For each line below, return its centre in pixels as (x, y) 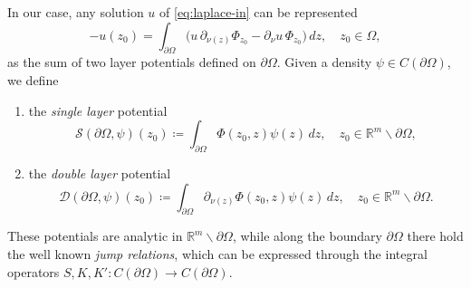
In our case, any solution (76, 12)
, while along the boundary (307, 236)
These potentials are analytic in (95, 236)
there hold (435, 236)
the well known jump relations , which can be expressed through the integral (217, 253)
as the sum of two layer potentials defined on (132, 62)
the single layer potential (98, 110)
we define (33, 79)
